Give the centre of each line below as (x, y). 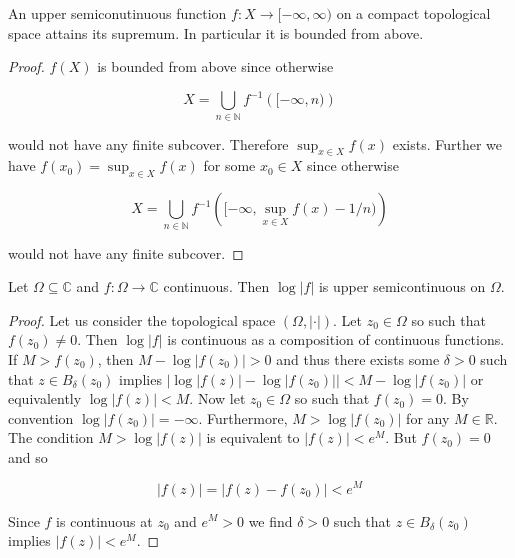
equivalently (45, 398)
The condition (51, 437)
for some (229, 165)
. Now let (217, 398)
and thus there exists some (358, 358)
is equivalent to (253, 437)
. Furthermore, (243, 417)
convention (41, 417)
